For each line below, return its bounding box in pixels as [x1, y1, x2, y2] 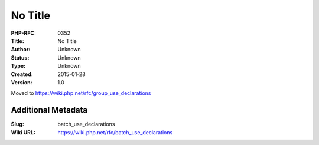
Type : [11, 62, 26, 70]
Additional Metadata [11, 105, 88, 115]
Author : [11, 46, 31, 53]
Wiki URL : [11, 128, 35, 136]
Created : [11, 71, 34, 78]
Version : [11, 78, 32, 85]
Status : [11, 54, 30, 61]
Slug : [11, 121, 25, 128]
